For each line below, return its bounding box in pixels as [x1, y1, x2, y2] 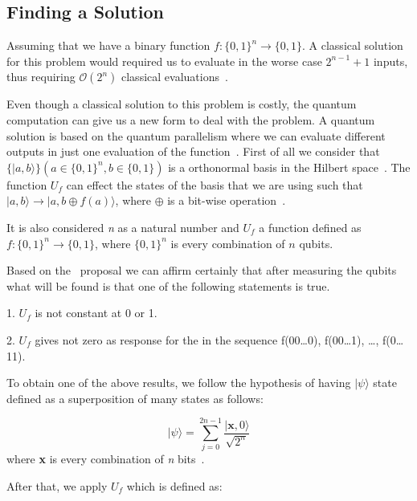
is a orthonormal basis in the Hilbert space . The [168, 158, 411, 175]
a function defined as [259, 218, 362, 235]
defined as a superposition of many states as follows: [6, 389, 264, 406]
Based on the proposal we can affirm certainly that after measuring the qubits [6, 262, 397, 279]
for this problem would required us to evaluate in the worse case [6, 52, 322, 69]
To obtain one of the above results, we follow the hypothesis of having [6, 374, 351, 391]
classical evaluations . [121, 68, 228, 85]
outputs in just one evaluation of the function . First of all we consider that [6, 143, 380, 160]
